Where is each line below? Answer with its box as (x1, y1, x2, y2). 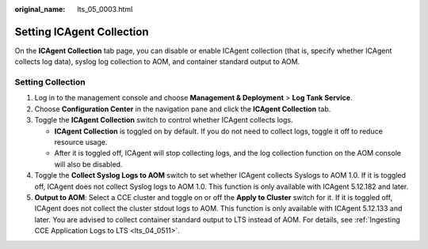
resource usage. (54, 138, 108, 146)
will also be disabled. (54, 159, 123, 169)
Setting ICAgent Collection (14, 25, 149, 39)
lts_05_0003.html (77, 5, 133, 13)
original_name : (14, 5, 66, 13)
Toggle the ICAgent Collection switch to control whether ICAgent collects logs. (34, 115, 293, 125)
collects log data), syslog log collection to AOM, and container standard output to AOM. (14, 57, 300, 66)
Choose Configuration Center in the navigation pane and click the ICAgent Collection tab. (34, 104, 331, 114)
